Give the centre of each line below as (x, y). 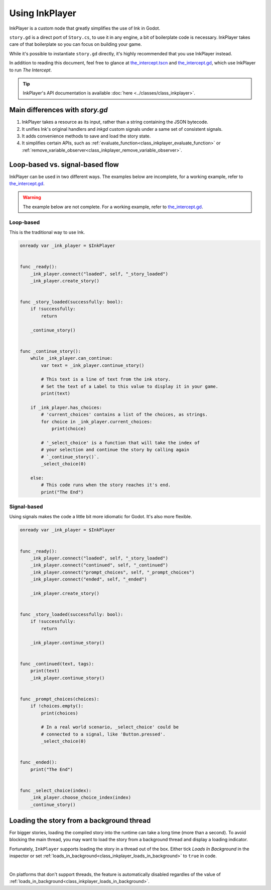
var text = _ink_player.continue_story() (93, 365)
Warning (32, 197)
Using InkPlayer (43, 13)
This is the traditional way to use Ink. (47, 232)
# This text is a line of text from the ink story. (106, 379)
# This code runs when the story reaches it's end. (106, 485)
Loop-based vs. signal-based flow (64, 164)
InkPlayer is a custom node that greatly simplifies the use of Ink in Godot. (85, 28)
